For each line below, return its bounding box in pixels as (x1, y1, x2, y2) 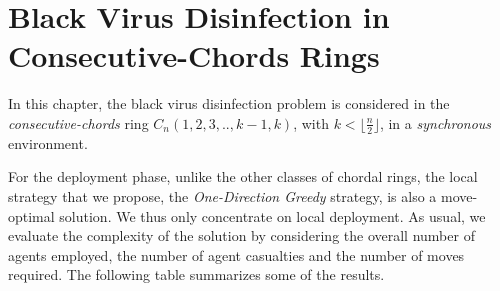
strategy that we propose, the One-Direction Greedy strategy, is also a (8, 185, 437, 206)
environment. (8, 132, 88, 153)
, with (293, 112, 329, 133)
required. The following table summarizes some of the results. (8, 264, 385, 285)
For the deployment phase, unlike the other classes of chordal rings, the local (8, 166, 478, 187)
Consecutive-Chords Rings (8, 35, 380, 76)
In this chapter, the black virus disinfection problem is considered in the (8, 93, 450, 114)
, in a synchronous (379, 112, 492, 133)
